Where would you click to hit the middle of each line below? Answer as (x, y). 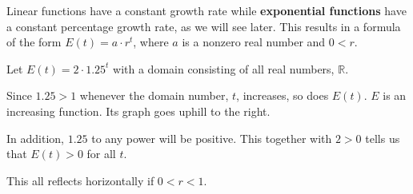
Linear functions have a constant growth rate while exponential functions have (206, 10)
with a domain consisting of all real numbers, (224, 68)
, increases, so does (283, 95)
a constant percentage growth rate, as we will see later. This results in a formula (204, 26)
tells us (383, 138)
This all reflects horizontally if (80, 180)
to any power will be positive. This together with (212, 138)
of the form (34, 42)
